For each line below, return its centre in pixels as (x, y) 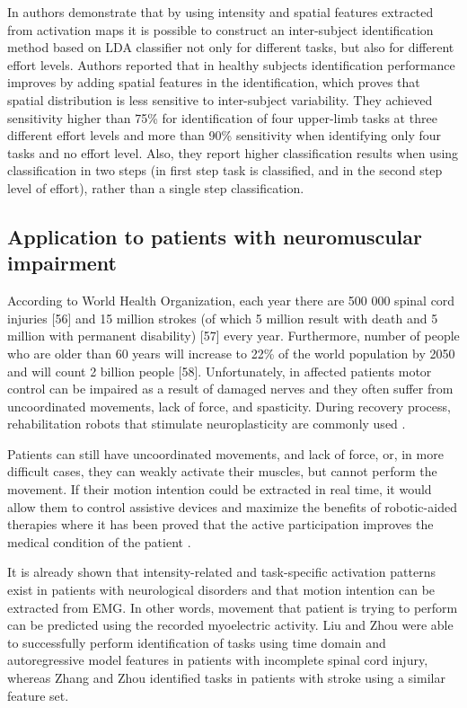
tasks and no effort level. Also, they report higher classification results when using (233, 152)
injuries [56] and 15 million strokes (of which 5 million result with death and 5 (223, 318)
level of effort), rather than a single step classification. (156, 187)
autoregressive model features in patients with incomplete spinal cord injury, (218, 660)
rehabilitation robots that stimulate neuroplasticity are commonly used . (207, 424)
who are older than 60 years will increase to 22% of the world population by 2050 (231, 353)
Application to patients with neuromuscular (215, 236)
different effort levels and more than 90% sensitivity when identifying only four (225, 135)
